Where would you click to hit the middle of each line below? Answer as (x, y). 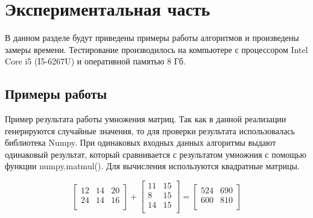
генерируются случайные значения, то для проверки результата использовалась (150, 130)
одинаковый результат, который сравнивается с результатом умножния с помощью (156, 154)
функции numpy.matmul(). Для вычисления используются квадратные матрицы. (152, 166)
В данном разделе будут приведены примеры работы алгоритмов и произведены (152, 38)
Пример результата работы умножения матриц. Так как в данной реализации (146, 119)
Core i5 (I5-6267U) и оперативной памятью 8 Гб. (95, 61)
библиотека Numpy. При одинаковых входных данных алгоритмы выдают (141, 142)
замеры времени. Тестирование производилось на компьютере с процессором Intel (156, 49)
